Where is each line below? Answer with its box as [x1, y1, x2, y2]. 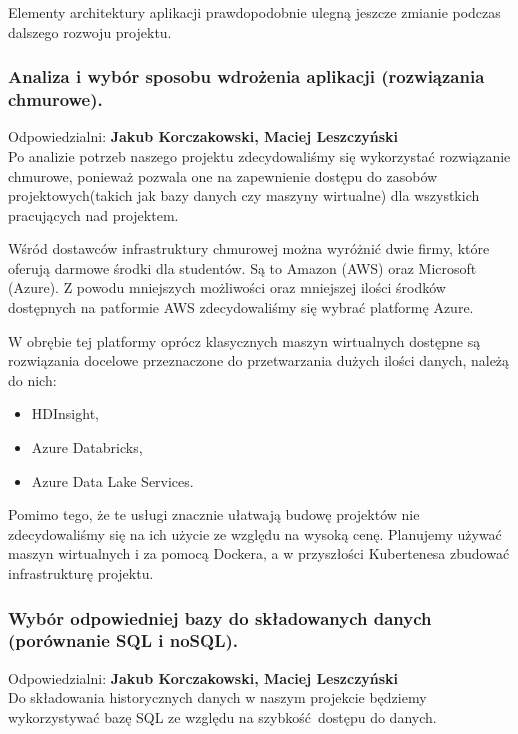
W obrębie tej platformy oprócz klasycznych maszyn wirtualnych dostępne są [8, 330, 481, 351]
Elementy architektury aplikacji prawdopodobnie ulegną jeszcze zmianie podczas [8, 2, 501, 22]
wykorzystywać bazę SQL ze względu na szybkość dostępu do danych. [8, 706, 437, 727]
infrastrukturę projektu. [8, 563, 154, 584]
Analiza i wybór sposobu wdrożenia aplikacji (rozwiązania [8, 64, 485, 89]
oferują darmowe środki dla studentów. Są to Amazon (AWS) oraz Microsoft [8, 257, 477, 278]
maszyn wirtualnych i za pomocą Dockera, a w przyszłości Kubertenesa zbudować [8, 543, 510, 564]
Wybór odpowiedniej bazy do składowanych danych [8, 605, 432, 630]
